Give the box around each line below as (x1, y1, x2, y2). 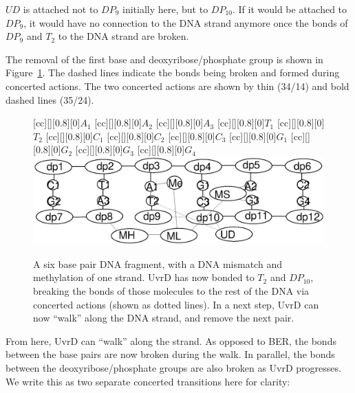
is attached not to (23, 2, 98, 16)
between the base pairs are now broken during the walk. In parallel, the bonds (6, 347, 335, 361)
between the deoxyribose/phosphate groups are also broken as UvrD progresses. (6, 361, 341, 375)
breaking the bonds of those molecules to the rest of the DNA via (33, 284, 310, 298)
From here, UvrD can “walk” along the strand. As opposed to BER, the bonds (6, 333, 336, 348)
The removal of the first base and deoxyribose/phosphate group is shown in (6, 52, 323, 66)
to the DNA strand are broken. (58, 29, 189, 43)
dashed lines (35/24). (6, 92, 94, 106)
